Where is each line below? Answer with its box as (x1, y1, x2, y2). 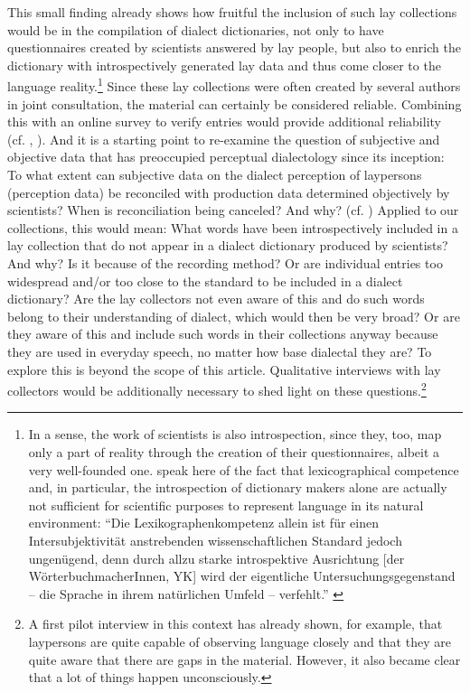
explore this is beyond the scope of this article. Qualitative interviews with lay (7, 360, 441, 379)
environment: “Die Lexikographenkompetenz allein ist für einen (28, 513, 379, 532)
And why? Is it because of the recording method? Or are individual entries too (7, 253, 443, 272)
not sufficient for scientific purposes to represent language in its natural (28, 495, 424, 514)
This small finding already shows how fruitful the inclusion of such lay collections (7, 3, 457, 21)
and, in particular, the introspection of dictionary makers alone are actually (28, 478, 447, 497)
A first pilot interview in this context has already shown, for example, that (28, 614, 443, 633)
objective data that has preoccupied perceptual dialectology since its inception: (7, 147, 445, 166)
